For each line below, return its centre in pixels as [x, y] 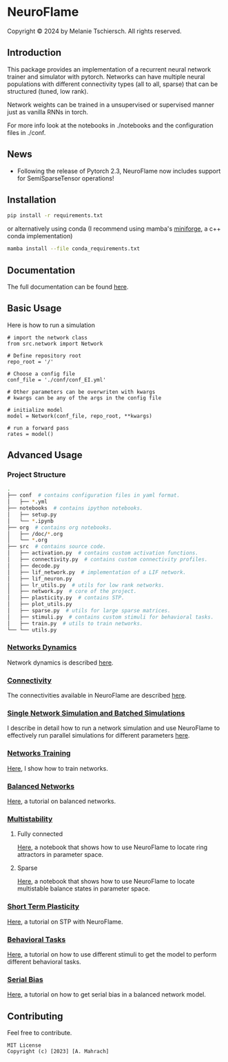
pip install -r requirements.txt [55, 216]
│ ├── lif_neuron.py [40, 579]
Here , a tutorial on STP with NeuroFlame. [65, 922]
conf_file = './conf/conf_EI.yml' [57, 379]
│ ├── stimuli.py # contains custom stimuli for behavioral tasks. [111, 617]
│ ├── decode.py [33, 565]
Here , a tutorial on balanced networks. [62, 801]
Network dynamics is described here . [60, 663]
